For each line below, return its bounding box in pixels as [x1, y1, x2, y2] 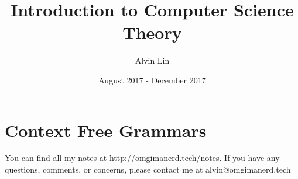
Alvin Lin [135, 54, 170, 66]
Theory [122, 20, 182, 44]
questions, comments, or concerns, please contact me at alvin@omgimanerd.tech [5, 163, 291, 176]
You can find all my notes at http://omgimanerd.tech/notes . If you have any [5, 152, 280, 164]
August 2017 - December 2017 [98, 73, 206, 86]
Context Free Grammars [5, 118, 207, 142]
